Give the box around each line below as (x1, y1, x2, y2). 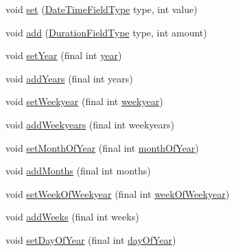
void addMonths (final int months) (5, 163, 151, 178)
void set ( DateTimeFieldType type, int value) (5, 2, 198, 16)
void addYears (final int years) (5, 71, 133, 85)
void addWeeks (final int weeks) (5, 209, 139, 224)
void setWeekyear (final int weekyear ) (5, 94, 163, 108)
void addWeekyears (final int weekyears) (5, 117, 175, 131)
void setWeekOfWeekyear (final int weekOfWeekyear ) (5, 186, 230, 201)
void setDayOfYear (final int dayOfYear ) (5, 232, 176, 247)
